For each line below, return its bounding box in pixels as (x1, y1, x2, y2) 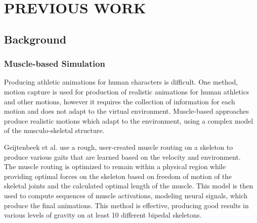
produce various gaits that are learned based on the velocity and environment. (4, 151, 241, 162)
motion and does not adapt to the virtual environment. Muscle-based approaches (4, 106, 249, 116)
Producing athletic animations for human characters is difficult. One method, (4, 77, 238, 87)
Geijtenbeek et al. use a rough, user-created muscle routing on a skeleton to (4, 141, 233, 152)
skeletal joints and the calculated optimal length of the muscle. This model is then (4, 180, 253, 191)
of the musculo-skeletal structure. (4, 125, 105, 135)
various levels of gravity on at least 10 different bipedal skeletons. (4, 210, 202, 220)
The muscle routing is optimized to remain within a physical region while (4, 161, 226, 172)
